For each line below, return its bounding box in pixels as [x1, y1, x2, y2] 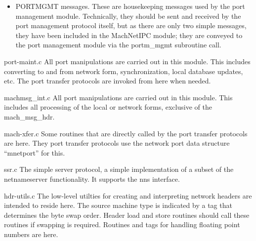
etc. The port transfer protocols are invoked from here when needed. [4, 76, 211, 86]
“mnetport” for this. [4, 147, 65, 158]
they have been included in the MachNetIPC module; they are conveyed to [15, 30, 243, 40]
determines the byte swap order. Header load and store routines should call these [4, 209, 250, 220]
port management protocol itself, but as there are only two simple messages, [15, 20, 247, 31]
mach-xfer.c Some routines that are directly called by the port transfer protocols [4, 128, 248, 138]
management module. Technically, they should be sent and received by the [15, 10, 241, 21]
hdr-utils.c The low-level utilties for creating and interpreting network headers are [4, 190, 252, 201]
